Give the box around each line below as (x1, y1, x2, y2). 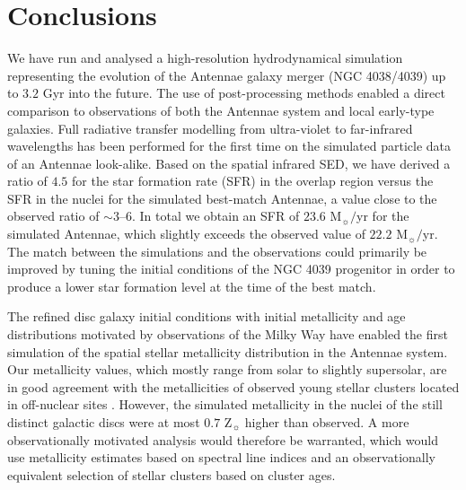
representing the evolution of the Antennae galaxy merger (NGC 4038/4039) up (7, 66, 446, 84)
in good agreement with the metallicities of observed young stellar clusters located (7, 377, 460, 396)
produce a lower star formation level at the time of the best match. (7, 276, 376, 295)
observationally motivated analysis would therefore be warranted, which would (7, 430, 438, 449)
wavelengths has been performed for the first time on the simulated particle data (7, 136, 451, 155)
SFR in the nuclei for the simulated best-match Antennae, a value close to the (7, 188, 437, 207)
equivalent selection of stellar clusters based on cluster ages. (7, 465, 336, 484)
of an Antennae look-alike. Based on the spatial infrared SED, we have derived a (7, 153, 451, 172)
